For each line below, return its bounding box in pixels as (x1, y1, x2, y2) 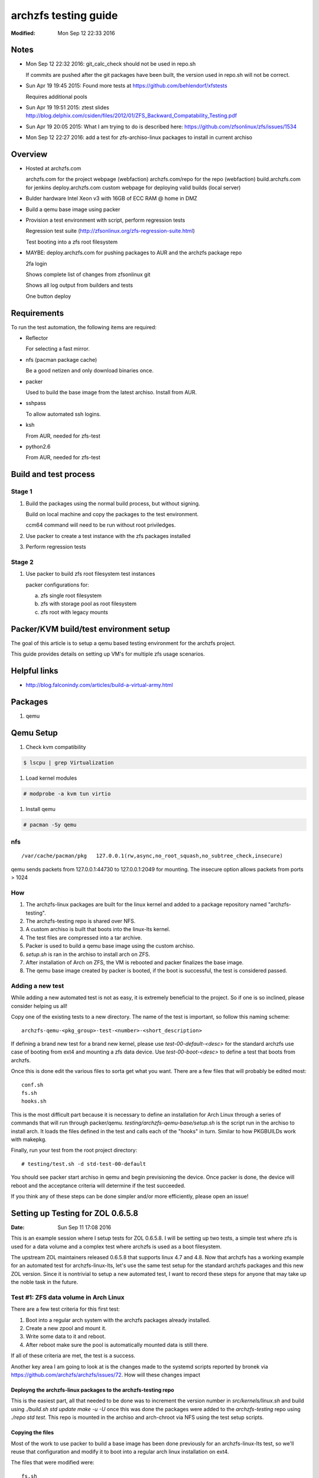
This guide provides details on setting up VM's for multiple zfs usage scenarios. (11, 650, 205, 657)
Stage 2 (11, 558, 34, 566)
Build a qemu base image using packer (25, 206, 121, 213)
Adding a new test (11, 982, 64, 990)
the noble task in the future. (11, 1279, 79, 1286)
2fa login (25, 260, 47, 267)
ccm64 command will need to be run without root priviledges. (25, 521, 176, 529)
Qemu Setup (11, 728, 58, 738)
